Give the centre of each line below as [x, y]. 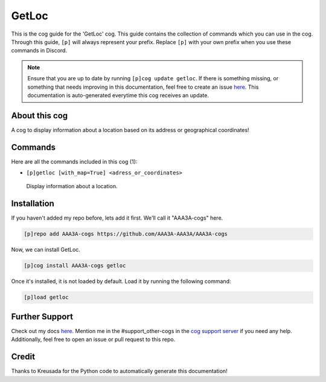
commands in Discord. [39, 51]
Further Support [42, 317]
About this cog [40, 116]
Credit [23, 357]
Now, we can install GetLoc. [46, 250]
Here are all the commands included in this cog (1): [74, 161]
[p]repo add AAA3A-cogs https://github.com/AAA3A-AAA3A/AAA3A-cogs [126, 234]
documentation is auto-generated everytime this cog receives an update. [118, 95]
